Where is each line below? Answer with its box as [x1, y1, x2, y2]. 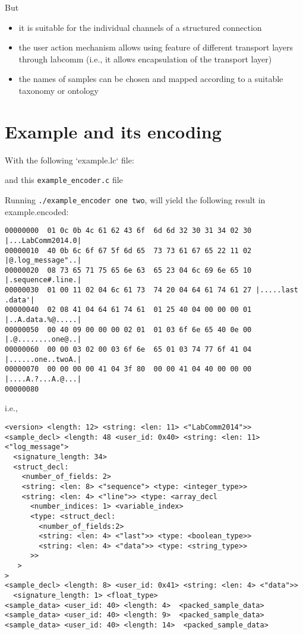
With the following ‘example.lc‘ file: [5, 153, 134, 166]
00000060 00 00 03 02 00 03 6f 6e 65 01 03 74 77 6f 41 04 [5, 345, 252, 354]
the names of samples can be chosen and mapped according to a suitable [18, 72, 283, 85]
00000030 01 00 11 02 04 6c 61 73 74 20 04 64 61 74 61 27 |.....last [5, 286, 298, 295]
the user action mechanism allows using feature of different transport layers [18, 41, 293, 53]
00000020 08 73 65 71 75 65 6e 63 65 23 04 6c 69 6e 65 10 [5, 266, 252, 275]
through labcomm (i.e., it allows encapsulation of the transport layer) [18, 52, 272, 65]
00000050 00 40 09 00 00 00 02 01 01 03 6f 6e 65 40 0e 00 [5, 325, 252, 334]
